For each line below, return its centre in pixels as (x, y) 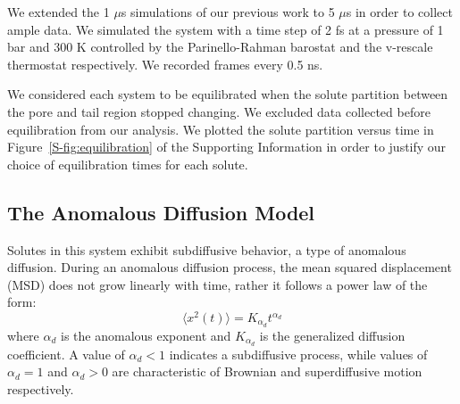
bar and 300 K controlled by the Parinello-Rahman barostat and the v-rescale (220, 47)
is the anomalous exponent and (146, 335)
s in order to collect (399, 12)
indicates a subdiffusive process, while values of (298, 354)
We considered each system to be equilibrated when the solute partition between (228, 94)
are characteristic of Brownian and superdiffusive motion (267, 371)
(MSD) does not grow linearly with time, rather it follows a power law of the (217, 284)
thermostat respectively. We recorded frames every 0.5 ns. (165, 64)
